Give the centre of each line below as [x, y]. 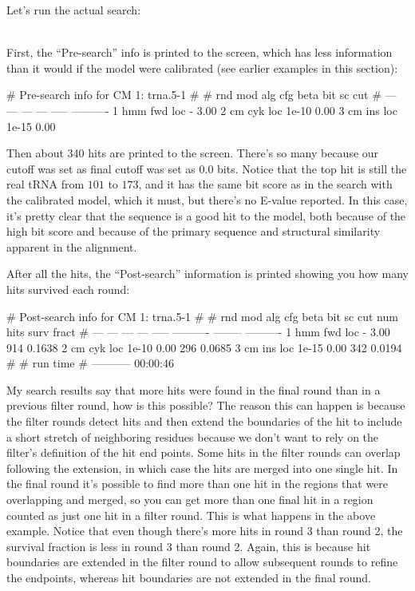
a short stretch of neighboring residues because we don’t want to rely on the [193, 436]
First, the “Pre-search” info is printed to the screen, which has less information [200, 52]
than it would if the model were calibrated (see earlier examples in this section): [202, 67]
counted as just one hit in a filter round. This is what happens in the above [191, 515]
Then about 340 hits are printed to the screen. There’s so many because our [193, 153]
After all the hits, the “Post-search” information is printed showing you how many [207, 274]
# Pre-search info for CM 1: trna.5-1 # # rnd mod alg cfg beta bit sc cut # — [202, 95]
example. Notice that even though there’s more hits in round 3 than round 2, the [205, 531]
